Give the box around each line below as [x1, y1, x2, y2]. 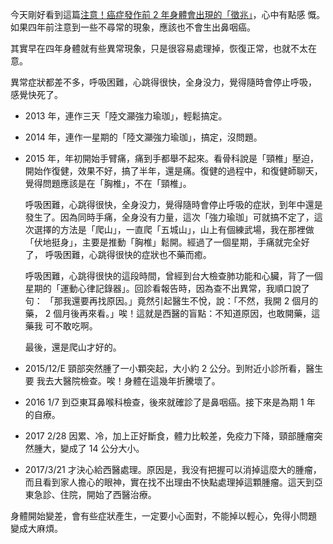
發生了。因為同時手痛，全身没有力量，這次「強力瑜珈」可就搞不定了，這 [24, 211, 323, 223]
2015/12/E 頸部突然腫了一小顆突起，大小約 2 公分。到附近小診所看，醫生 [24, 363, 324, 374]
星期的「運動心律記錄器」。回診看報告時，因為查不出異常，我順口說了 [24, 283, 310, 294]
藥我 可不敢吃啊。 [24, 320, 98, 332]
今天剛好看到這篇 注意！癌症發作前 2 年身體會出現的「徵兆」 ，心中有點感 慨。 [10, 9, 326, 20]
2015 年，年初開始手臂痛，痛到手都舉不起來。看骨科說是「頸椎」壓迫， [24, 153, 320, 164]
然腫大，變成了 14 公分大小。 [24, 443, 145, 454]
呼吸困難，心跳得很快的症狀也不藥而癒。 [44, 249, 212, 260]
